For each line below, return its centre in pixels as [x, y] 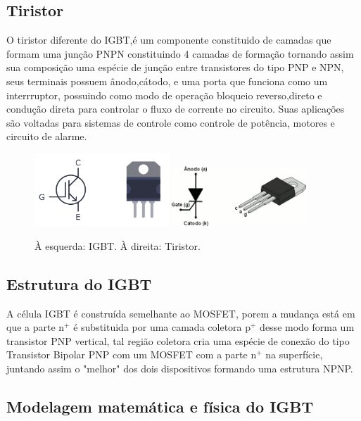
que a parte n [36, 327]
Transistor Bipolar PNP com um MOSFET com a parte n [132, 354]
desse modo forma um [307, 327]
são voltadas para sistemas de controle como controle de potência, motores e [171, 122]
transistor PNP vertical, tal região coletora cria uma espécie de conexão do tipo [178, 340]
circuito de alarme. [47, 136]
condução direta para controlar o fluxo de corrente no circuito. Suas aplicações [176, 109]
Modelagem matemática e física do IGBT [160, 407]
